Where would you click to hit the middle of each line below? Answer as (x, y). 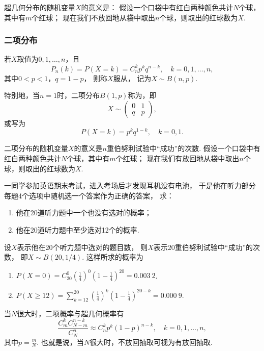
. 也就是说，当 (60, 342)
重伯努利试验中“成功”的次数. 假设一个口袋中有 (184, 148)
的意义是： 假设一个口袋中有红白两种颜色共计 (157, 7)
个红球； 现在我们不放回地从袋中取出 (93, 17)
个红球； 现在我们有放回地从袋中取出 (178, 158)
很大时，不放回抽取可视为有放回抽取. (151, 342)
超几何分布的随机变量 (40, 7)
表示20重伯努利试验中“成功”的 (203, 247)
